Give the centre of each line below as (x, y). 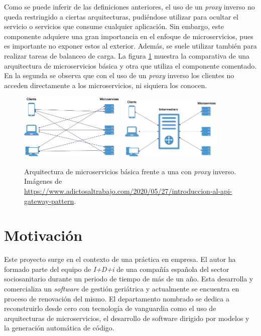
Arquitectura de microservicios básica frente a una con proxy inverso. (130, 171)
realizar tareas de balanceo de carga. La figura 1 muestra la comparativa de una (127, 55)
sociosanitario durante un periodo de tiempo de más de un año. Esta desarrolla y (129, 279)
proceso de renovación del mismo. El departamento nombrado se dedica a (117, 298)
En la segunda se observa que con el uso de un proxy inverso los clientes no (119, 75)
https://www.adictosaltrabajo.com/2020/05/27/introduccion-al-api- (128, 191)
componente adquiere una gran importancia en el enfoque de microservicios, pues (129, 36)
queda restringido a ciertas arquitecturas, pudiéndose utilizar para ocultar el (121, 16)
